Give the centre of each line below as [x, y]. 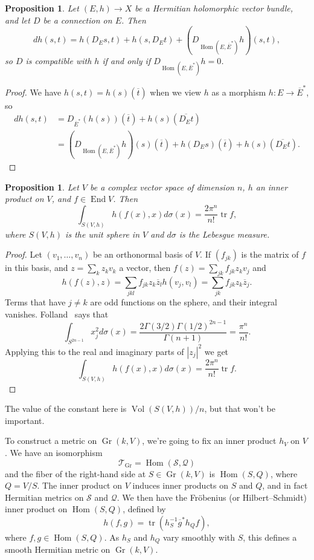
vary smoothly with [199, 537]
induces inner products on [181, 485]
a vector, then [145, 268]
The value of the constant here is [66, 409]
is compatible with [59, 60]
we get [216, 351]
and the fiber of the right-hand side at [75, 473]
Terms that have [35, 302]
